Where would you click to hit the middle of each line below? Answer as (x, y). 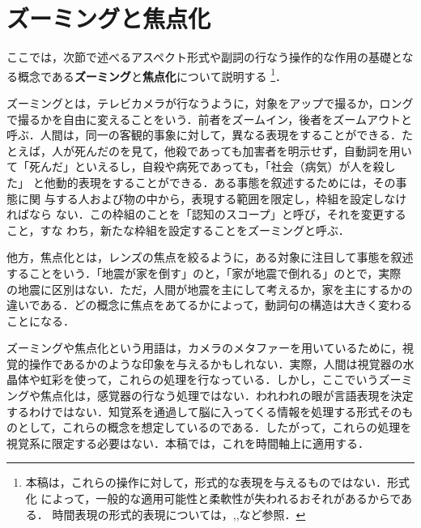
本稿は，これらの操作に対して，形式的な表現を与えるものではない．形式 (217, 482)
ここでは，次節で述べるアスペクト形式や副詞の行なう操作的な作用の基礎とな (210, 57)
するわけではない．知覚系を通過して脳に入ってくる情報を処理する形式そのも (210, 411)
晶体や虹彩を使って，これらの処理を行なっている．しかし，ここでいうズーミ (210, 379)
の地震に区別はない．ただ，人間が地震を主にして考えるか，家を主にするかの (210, 289)
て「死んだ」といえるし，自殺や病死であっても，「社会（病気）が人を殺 (196, 166)
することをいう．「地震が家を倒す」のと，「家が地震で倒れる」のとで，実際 (204, 273)
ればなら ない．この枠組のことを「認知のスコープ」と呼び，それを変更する (206, 214)
